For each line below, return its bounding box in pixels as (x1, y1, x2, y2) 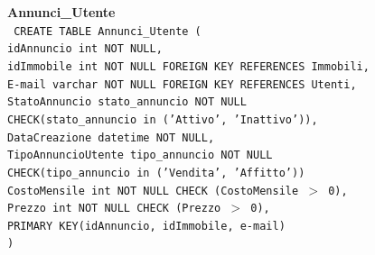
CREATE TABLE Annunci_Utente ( (14, 24, 202, 38)
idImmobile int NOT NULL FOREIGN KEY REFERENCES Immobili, (7, 59, 370, 73)
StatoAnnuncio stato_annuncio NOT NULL (7, 96, 247, 109)
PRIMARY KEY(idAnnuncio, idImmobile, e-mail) (7, 219, 286, 232)
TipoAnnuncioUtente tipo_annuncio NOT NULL (7, 149, 273, 162)
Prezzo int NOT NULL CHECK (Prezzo (7, 202, 221, 215)
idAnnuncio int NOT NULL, (7, 42, 163, 56)
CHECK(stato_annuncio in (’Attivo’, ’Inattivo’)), (7, 113, 318, 126)
